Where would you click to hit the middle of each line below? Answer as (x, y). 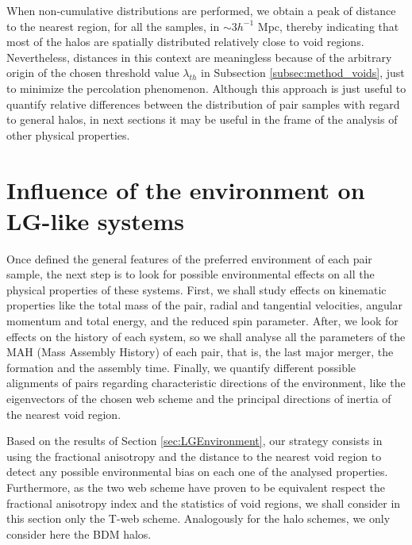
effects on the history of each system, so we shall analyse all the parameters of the (206, 336)
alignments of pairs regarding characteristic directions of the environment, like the (206, 383)
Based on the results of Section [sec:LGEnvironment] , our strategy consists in (194, 441)
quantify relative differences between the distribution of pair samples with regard (203, 104)
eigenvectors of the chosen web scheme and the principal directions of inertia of (199, 398)
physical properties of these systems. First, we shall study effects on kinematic (196, 289)
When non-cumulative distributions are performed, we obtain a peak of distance (201, 10)
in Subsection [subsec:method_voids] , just (303, 73)
